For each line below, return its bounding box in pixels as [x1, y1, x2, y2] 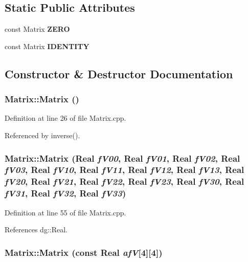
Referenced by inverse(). [5, 129, 80, 140]
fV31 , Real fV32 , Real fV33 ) [5, 187, 126, 200]
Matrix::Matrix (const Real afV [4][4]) [5, 246, 163, 258]
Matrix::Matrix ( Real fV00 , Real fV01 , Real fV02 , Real [5, 151, 240, 164]
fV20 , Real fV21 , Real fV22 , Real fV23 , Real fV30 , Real [5, 175, 244, 188]
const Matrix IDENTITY [5, 40, 89, 51]
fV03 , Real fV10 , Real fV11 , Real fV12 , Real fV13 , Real [5, 163, 244, 176]
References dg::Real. [5, 224, 67, 235]
